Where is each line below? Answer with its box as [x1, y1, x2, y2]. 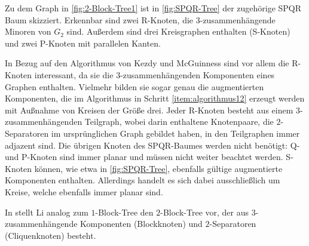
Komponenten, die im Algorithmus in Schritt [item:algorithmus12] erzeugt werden [5, 92, 305, 104]
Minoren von [5, 25, 51, 38]
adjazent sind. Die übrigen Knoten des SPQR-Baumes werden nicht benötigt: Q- [5, 139, 300, 151]
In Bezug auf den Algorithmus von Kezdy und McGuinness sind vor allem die [5, 57, 289, 69]
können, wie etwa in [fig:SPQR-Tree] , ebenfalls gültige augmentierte [34, 162, 283, 174]
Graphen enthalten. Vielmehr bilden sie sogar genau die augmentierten [5, 80, 264, 93]
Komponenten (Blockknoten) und [80, 217, 203, 230]
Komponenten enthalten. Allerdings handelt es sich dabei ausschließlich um [5, 174, 280, 186]
